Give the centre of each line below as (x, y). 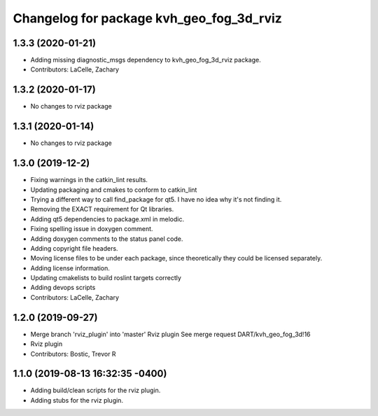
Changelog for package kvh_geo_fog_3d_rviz (148, 18)
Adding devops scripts (63, 288)
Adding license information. (70, 268)
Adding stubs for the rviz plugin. (77, 400)
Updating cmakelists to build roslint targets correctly (106, 278)
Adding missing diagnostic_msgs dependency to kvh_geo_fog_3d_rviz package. (146, 60)
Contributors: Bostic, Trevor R (73, 354)
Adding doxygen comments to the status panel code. (107, 239)
